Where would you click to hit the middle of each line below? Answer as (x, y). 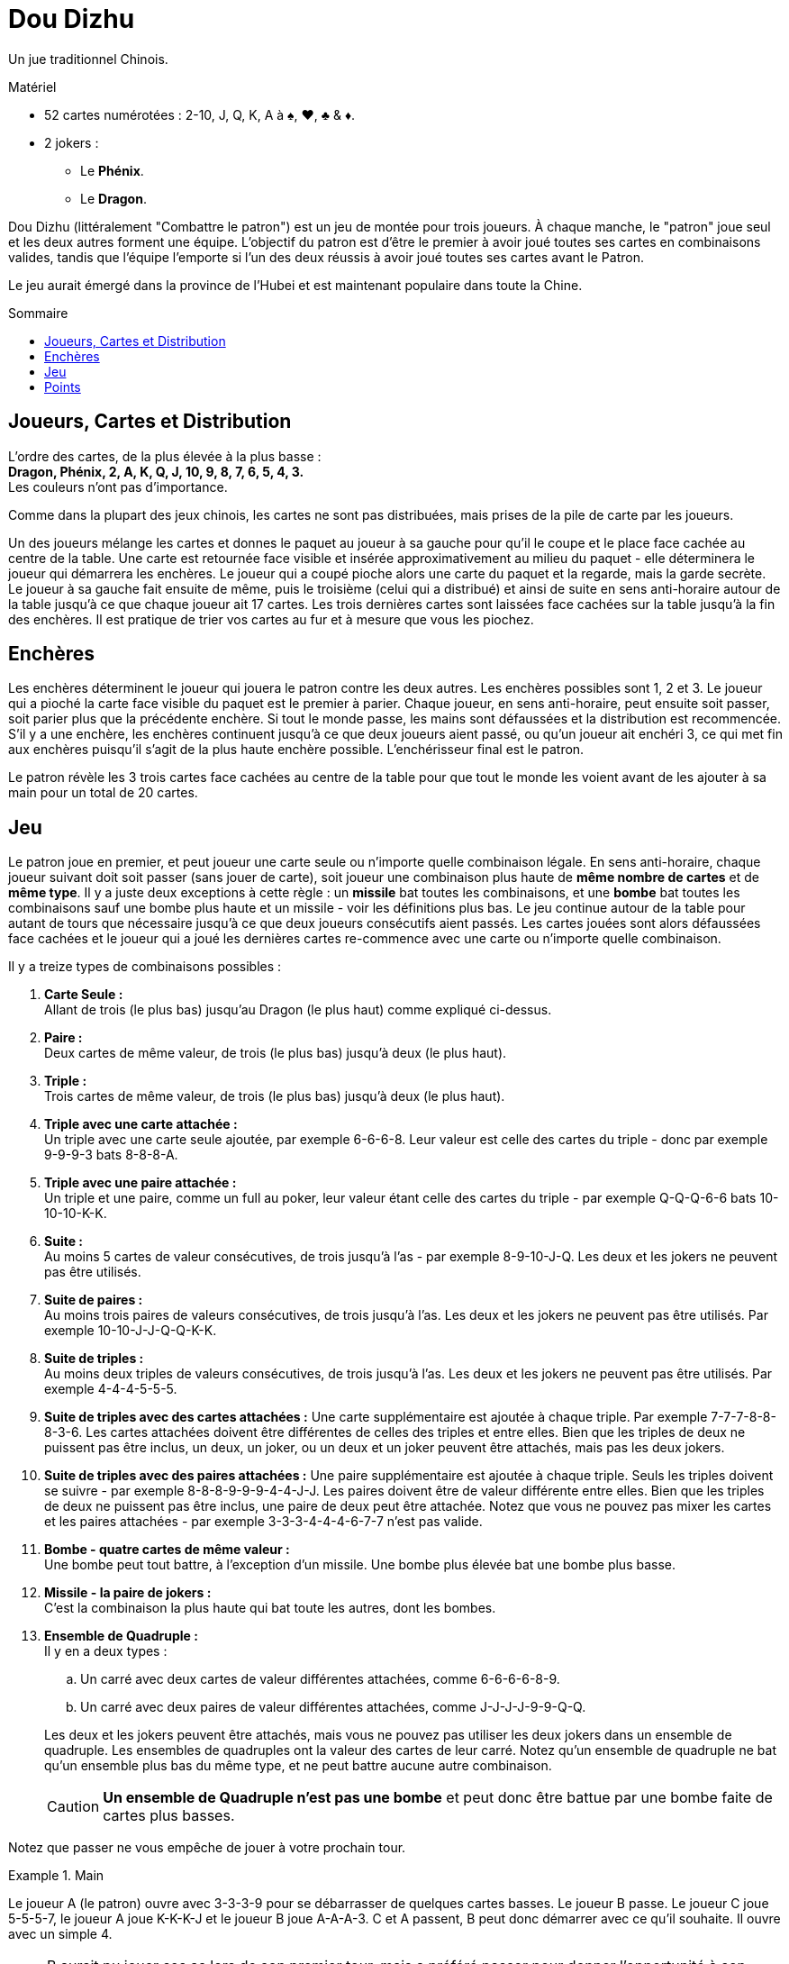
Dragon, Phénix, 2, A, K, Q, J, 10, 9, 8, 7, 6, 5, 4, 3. (156, 471)
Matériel (32, 86)
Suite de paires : (94, 1300)
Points (63, 386)
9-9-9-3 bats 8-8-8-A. (111, 1155)
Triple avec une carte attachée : (141, 1124)
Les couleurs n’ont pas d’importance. (118, 486)
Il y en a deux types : (106, 1651)
